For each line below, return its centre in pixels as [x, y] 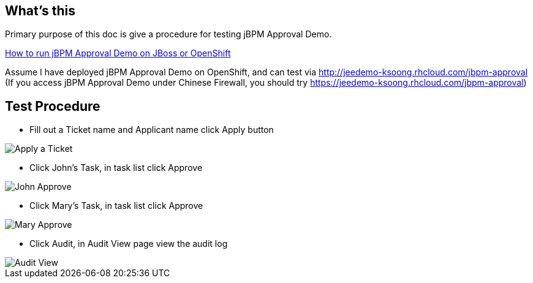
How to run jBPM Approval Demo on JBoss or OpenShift [118, 53]
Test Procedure [53, 106]
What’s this [40, 11]
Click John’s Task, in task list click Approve [116, 168]
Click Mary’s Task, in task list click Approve [116, 206]
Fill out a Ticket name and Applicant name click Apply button [152, 130]
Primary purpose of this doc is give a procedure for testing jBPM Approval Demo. [168, 34]
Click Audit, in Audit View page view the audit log [129, 244]
